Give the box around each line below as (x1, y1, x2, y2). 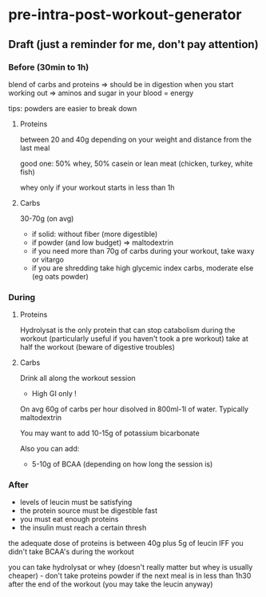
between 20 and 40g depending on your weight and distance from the (19, 134, 252, 144)
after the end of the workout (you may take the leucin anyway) (8, 579, 213, 589)
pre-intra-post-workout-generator (8, 6, 242, 24)
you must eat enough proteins (19, 515, 119, 524)
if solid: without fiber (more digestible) (31, 229, 158, 238)
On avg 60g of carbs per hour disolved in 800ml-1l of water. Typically (19, 404, 249, 414)
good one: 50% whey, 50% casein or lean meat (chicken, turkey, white (19, 158, 253, 168)
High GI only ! (31, 389, 77, 399)
